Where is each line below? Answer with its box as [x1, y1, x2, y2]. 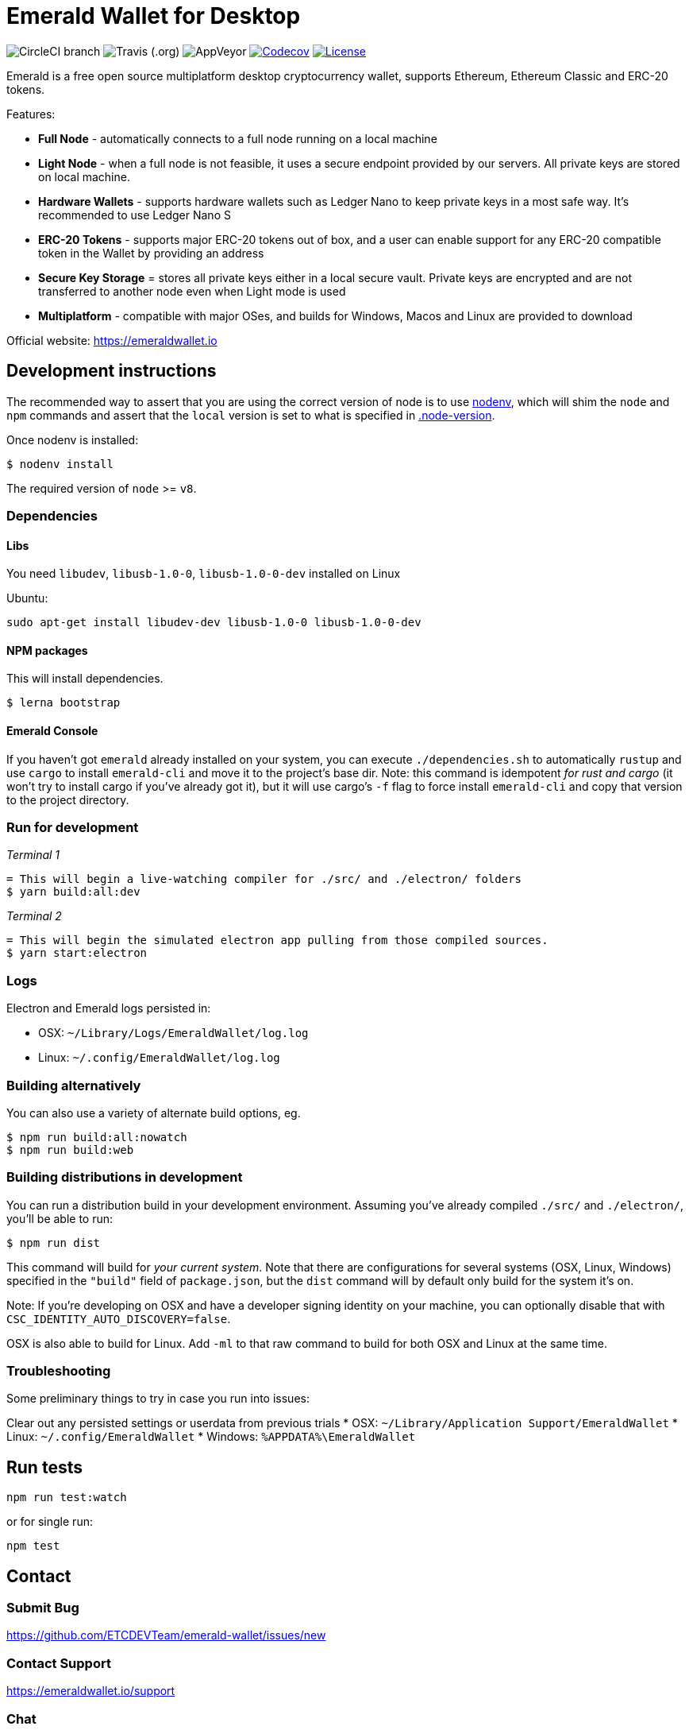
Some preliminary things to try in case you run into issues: [6, 1391, 310, 1406]
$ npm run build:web [6, 1143, 134, 1156]
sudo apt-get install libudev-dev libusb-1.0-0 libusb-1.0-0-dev [6, 616, 421, 629]
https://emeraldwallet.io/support [6, 1684, 175, 1698]
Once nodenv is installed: [6, 432, 139, 447]
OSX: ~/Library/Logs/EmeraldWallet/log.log [38, 1026, 309, 1040]
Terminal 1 [6, 848, 60, 862]
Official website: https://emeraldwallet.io [6, 333, 217, 347]
